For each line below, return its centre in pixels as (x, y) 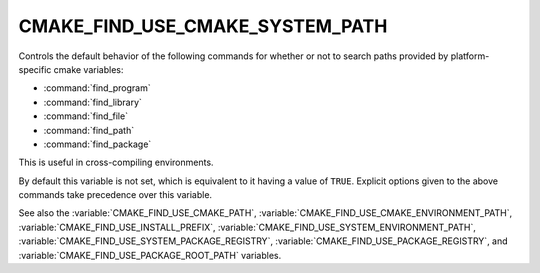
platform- (470, 56)
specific (35, 69)
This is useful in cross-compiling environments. (116, 162)
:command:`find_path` (89, 130)
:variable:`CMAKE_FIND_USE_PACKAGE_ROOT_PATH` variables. (150, 255)
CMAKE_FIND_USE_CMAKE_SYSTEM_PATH (203, 26)
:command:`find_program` (97, 88)
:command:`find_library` (92, 102)
